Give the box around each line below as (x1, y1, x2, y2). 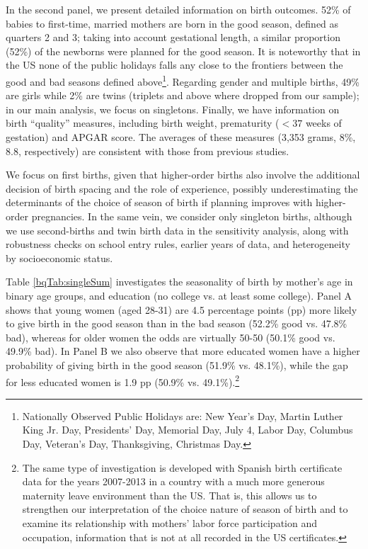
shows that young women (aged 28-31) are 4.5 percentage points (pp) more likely (6, 302, 357, 317)
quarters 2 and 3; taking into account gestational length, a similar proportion (6, 30, 340, 45)
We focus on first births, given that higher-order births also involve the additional (6, 167, 360, 182)
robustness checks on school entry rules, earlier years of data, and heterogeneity (6, 237, 350, 251)
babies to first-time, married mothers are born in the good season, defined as (6, 16, 339, 30)
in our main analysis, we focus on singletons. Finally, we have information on (6, 101, 340, 116)
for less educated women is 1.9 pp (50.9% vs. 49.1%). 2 (6, 372, 240, 389)
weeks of (305, 115, 342, 130)
